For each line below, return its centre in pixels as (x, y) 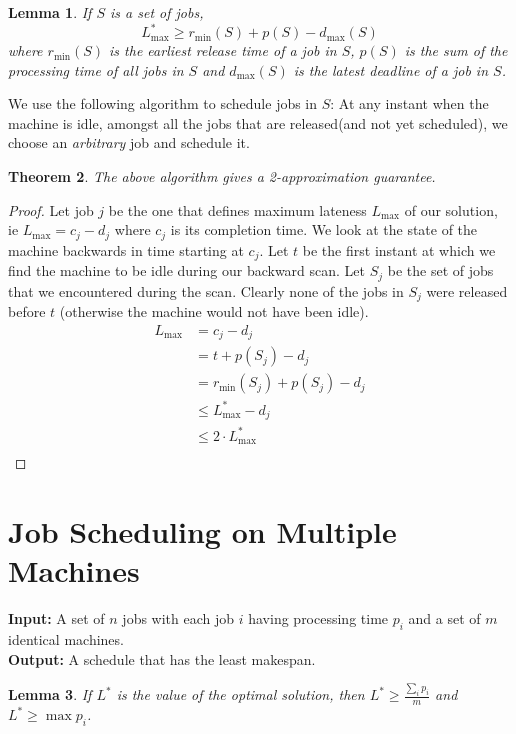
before (27, 311)
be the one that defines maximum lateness (237, 209)
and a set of (444, 618)
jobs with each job (178, 618)
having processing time (318, 618)
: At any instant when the (409, 103)
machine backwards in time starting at (126, 249)
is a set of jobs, (157, 12)
